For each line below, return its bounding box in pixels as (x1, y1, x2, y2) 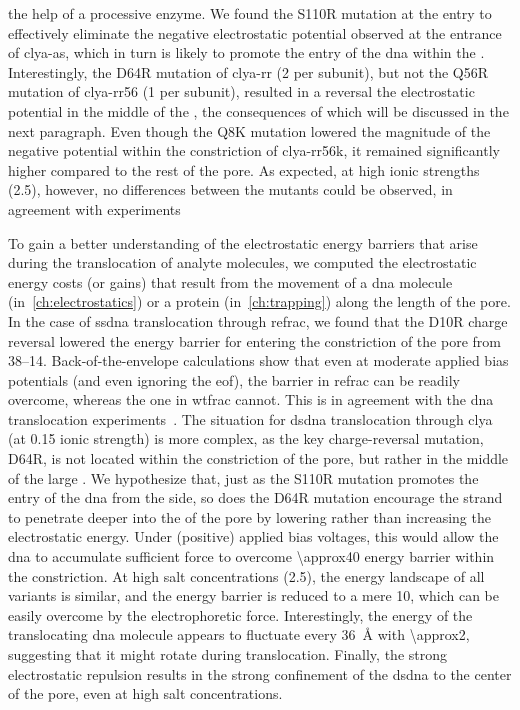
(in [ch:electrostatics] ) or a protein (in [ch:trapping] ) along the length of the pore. (8, 291, 511, 312)
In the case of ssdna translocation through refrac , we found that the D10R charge (8, 310, 508, 331)
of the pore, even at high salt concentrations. (8, 683, 283, 704)
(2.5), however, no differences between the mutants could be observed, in (8, 179, 453, 200)
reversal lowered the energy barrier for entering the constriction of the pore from (8, 330, 501, 351)
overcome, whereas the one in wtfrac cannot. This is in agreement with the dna (8, 389, 494, 410)
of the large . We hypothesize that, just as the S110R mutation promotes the (8, 467, 479, 488)
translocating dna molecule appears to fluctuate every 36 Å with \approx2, (8, 624, 470, 645)
